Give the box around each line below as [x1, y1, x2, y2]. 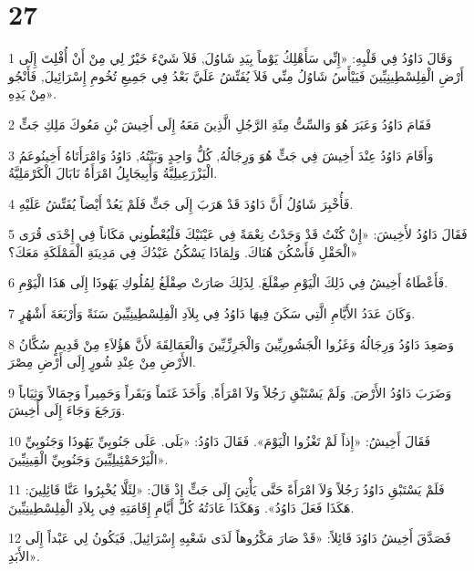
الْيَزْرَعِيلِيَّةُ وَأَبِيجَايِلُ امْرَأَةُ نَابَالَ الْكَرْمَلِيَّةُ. [8, 163, 218, 182]
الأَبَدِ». [8, 546, 40, 565]
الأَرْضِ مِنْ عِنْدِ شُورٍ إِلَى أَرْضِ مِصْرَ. [8, 352, 197, 371]
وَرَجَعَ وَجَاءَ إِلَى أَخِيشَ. [8, 400, 126, 420]
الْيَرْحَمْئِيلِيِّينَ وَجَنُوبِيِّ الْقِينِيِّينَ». [8, 449, 169, 468]
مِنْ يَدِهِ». [8, 84, 57, 103]
